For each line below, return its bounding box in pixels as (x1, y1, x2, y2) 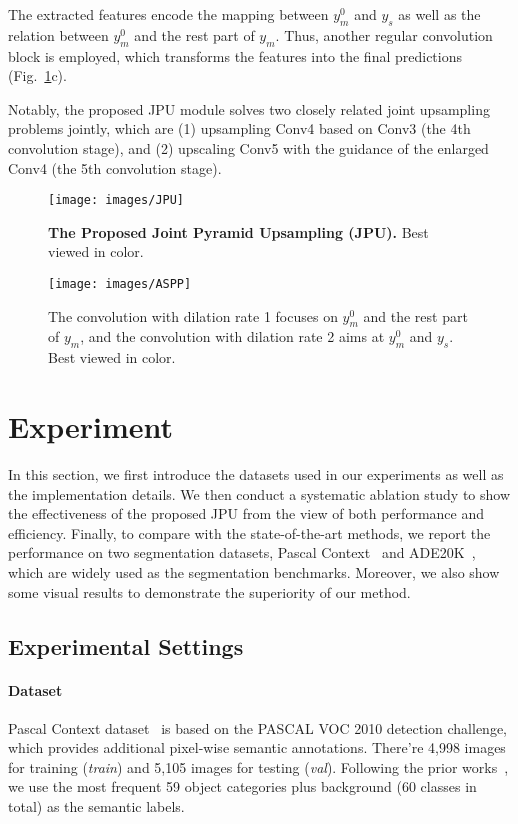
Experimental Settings (8, 630, 244, 661)
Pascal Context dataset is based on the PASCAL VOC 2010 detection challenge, (8, 717, 508, 738)
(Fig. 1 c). (8, 65, 67, 86)
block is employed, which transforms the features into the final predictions (8, 45, 462, 66)
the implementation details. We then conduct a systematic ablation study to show (8, 483, 511, 504)
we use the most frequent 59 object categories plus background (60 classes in (8, 776, 477, 797)
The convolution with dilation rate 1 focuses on (48, 305, 338, 326)
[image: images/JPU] (48, 193, 185, 208)
